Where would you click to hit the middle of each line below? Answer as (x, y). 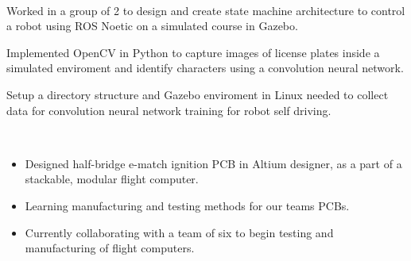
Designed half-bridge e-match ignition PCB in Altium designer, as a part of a (213, 163)
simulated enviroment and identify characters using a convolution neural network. (205, 68)
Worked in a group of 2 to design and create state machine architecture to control (206, 10)
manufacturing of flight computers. (110, 248)
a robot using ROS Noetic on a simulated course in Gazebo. (152, 26)
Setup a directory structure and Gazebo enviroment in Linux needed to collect (198, 94)
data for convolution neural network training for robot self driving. (169, 110)
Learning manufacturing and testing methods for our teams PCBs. (187, 205)
